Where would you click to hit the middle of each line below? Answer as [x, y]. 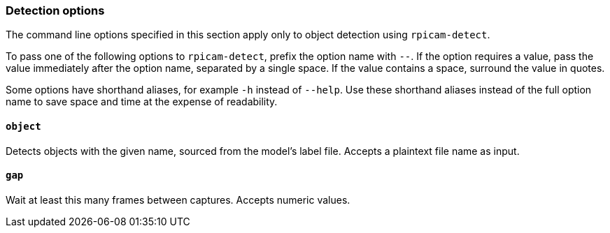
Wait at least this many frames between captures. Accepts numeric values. [178, 200]
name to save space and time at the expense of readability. [142, 102]
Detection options [55, 10]
